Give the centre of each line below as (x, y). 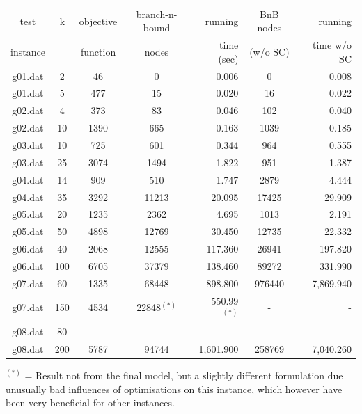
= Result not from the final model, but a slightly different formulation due (184, 375)
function (98, 51)
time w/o (332, 45)
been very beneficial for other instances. (90, 403)
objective (98, 21)
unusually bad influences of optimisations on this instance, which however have (174, 389)
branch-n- (157, 14)
